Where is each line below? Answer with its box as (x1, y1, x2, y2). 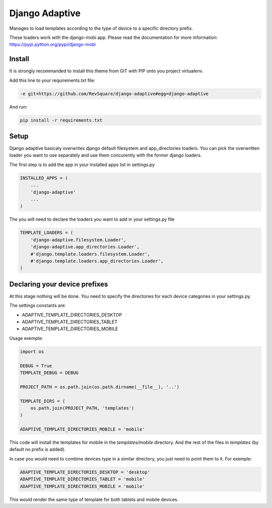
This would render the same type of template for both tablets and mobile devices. (9, 496, 179, 502)
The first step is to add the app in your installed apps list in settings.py (9, 162, 155, 168)
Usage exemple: (9, 335, 43, 341)
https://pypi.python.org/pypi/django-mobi (9, 41, 96, 47)
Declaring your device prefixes (9, 280, 108, 288)
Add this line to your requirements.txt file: (9, 77, 96, 83)
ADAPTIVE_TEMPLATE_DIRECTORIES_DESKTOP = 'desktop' (20, 469, 151, 475)
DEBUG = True (20, 363, 52, 369)
